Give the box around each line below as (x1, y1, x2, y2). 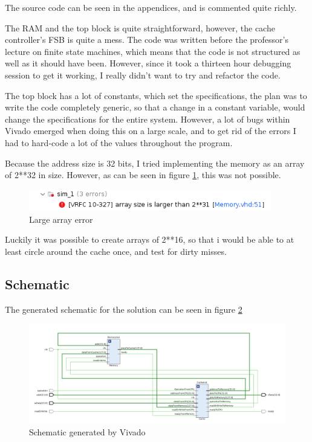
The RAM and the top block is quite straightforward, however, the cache (5, 21, 275, 34)
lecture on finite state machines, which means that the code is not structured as (5, 45, 301, 57)
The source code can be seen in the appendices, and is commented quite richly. (5, 1, 297, 13)
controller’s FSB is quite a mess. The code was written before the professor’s (5, 33, 289, 46)
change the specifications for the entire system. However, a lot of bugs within (5, 112, 290, 125)
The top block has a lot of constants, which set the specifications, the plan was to (5, 89, 307, 101)
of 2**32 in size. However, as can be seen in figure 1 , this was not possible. (5, 168, 281, 181)
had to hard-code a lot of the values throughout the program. (5, 136, 233, 149)
